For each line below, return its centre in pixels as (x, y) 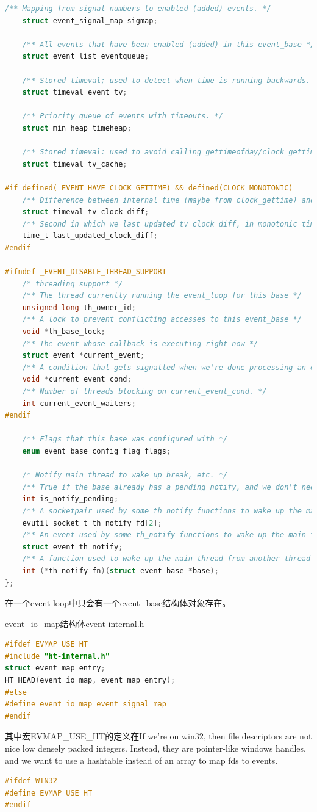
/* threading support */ (73, 284)
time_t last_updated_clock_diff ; (90, 236)
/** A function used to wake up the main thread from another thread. (169, 559)
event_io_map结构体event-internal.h (75, 623)
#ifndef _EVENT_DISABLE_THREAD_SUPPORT (86, 272)
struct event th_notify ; (73, 547)
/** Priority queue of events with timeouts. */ (123, 116)
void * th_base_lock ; (64, 332)
